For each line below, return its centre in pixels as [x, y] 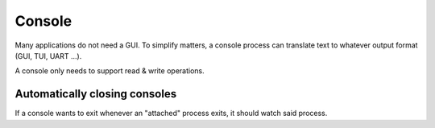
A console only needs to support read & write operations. [110, 71]
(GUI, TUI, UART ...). [48, 56]
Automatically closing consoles [96, 94]
